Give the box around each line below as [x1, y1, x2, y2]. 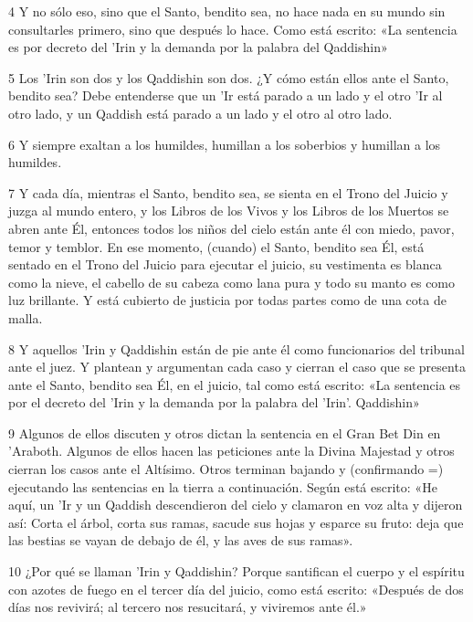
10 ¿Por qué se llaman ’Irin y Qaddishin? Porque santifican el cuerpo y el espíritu [8, 562, 465, 581]
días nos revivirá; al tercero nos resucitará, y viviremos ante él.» [8, 597, 367, 617]
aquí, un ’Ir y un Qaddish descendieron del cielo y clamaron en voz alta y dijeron [8, 495, 463, 514]
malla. [8, 308, 43, 327]
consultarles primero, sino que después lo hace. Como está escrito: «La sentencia [8, 19, 457, 38]
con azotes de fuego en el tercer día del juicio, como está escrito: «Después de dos [8, 579, 464, 598]
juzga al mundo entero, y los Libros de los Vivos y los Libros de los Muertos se [8, 201, 449, 220]
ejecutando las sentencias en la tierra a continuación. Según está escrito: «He [8, 477, 437, 496]
